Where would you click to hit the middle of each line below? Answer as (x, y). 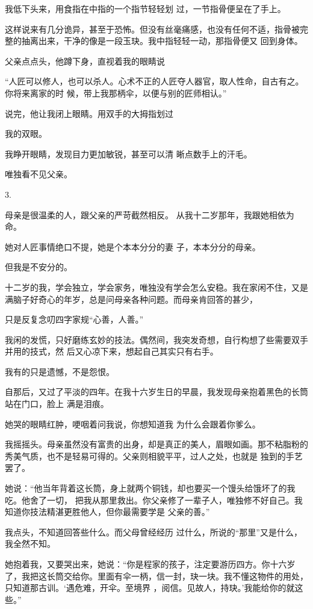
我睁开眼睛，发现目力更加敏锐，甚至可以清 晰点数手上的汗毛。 (129, 153)
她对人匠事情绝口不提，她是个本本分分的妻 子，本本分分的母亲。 (133, 246)
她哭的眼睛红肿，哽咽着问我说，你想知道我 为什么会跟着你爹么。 (133, 424)
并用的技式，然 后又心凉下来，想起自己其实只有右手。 (112, 351)
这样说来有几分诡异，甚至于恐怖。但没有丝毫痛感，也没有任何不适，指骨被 (152, 29)
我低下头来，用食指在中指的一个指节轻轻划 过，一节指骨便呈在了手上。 (145, 8)
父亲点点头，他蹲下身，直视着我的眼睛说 (85, 61)
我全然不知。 (30, 544)
